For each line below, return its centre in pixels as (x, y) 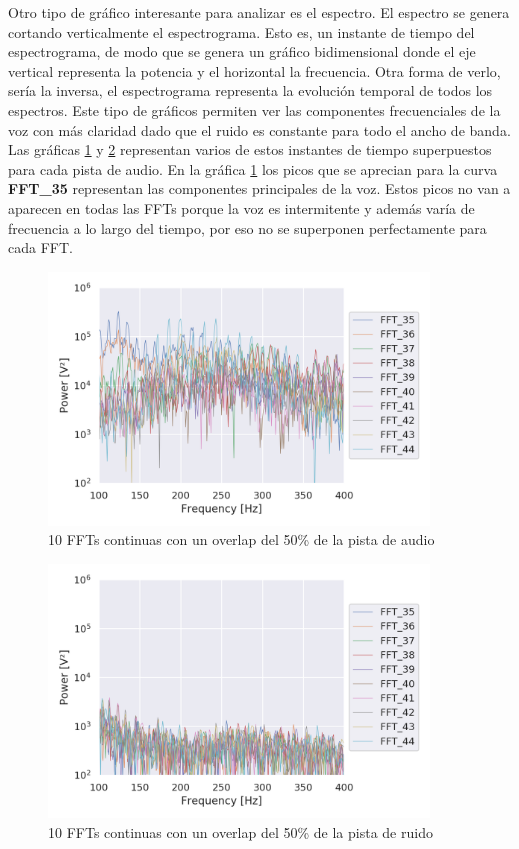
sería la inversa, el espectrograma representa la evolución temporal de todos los (250, 90)
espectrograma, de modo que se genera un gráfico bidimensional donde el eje (242, 51)
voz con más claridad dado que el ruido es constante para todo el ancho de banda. (259, 129)
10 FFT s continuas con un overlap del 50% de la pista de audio (241, 539)
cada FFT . (40, 247)
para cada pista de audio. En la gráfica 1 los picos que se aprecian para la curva (253, 168)
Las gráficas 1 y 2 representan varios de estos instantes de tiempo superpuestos (250, 149)
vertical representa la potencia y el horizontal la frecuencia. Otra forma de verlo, (254, 70)
